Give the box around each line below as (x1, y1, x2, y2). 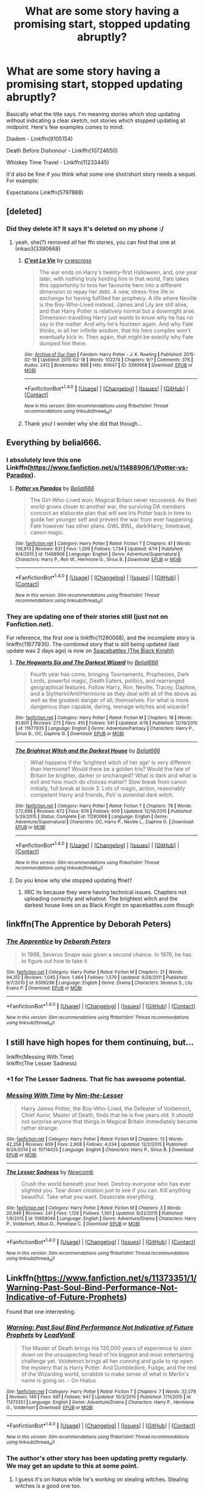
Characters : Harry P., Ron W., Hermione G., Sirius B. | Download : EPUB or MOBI (15, 557, 182, 563)
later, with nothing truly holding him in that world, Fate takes (39, 275, 189, 282)
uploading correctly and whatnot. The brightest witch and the (24, 894, 178, 902)
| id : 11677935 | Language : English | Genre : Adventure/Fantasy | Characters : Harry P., (15, 725, 194, 731)
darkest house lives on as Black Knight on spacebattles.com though (24, 901, 194, 908)
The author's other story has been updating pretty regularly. (6, 1454, 188, 1463)
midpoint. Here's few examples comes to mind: (6, 123, 124, 130)
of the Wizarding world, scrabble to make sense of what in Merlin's (21, 1370, 189, 1378)
